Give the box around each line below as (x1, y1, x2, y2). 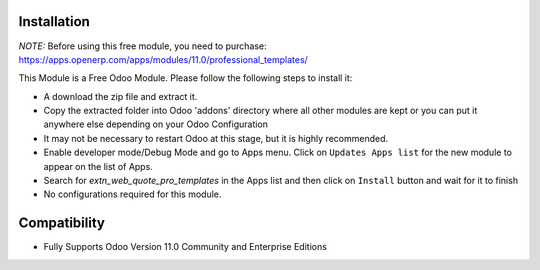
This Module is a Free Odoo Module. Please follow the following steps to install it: (18, 72, 353, 84)
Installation (18, 13, 90, 30)
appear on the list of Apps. (43, 160, 154, 172)
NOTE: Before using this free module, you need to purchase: (18, 40, 267, 52)
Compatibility (18, 215, 105, 232)
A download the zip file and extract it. (43, 90, 198, 102)
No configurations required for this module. (43, 188, 222, 200)
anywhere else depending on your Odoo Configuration (43, 118, 269, 130)
